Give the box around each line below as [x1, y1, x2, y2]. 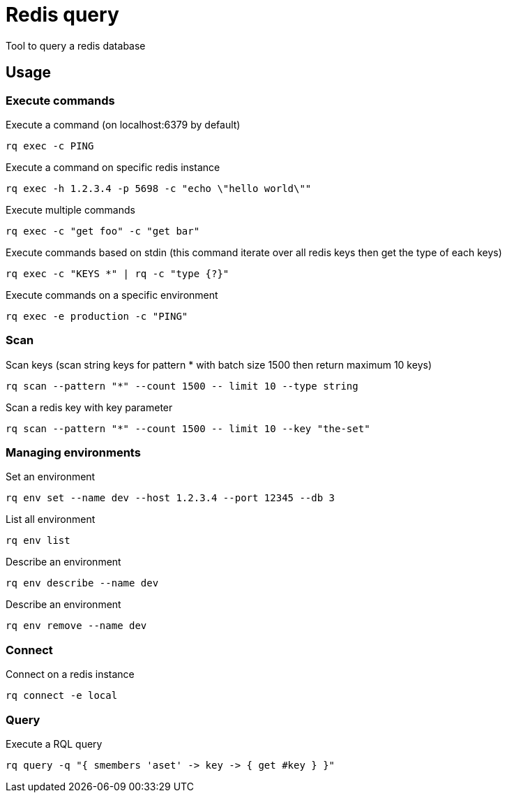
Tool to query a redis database [6, 39, 146, 52]
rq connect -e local [6, 690, 118, 702]
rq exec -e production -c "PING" [6, 310, 188, 322]
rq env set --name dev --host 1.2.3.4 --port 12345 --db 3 [6, 492, 335, 504]
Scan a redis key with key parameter [6, 401, 173, 413]
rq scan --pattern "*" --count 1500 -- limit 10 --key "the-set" [6, 422, 370, 434]
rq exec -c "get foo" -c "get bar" [6, 225, 200, 237]
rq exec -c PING [6, 140, 94, 152]
